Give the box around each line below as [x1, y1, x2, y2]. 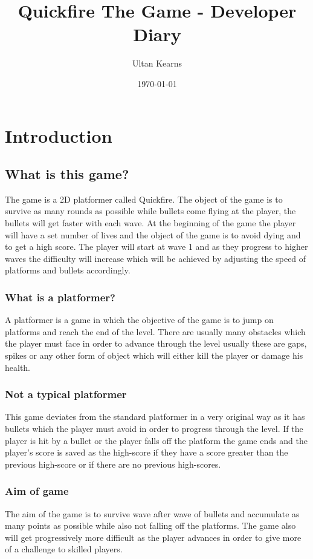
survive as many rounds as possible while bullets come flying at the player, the [5, 204, 296, 217]
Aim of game [5, 483, 69, 499]
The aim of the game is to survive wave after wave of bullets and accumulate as [5, 507, 300, 520]
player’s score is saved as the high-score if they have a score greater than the [5, 446, 288, 459]
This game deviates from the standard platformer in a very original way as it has [5, 410, 305, 423]
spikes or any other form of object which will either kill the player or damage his [5, 349, 303, 362]
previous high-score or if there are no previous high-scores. [5, 457, 221, 470]
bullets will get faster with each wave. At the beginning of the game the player [5, 217, 296, 229]
